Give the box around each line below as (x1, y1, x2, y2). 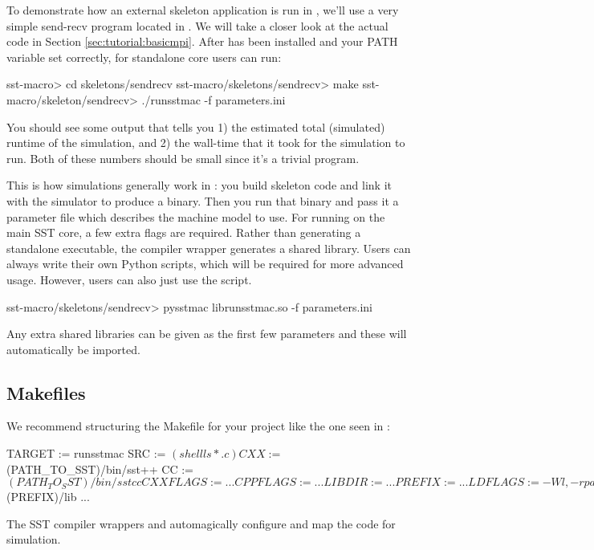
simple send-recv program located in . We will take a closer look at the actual (6, 17, 389, 34)
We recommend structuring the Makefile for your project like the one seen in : (6, 418, 390, 434)
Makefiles (6, 380, 86, 405)
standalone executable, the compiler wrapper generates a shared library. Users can (6, 239, 411, 256)
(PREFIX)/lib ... (6, 488, 90, 505)
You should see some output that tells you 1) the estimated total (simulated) (6, 118, 385, 135)
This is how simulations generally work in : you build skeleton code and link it (6, 177, 392, 194)
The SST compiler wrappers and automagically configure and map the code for (6, 515, 396, 532)
